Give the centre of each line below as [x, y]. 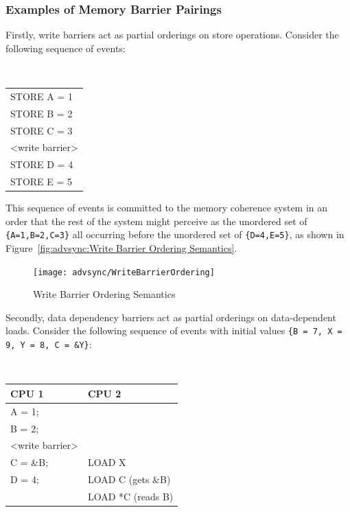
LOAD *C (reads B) [130, 496]
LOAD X [107, 462]
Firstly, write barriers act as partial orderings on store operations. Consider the [172, 35]
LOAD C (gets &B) [129, 479]
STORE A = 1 [42, 96]
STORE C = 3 [42, 130]
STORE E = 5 [42, 182]
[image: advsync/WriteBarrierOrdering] [124, 272]
